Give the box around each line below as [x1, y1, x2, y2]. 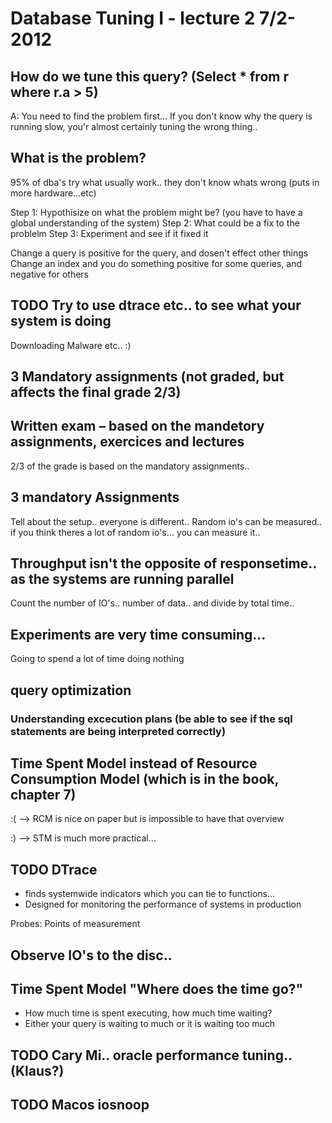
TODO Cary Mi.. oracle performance [10, 1047, 240, 1064]
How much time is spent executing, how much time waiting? [24, 1007, 273, 1019]
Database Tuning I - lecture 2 [10, 7, 256, 30]
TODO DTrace [10, 861, 98, 878]
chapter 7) [10, 786, 77, 803]
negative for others [10, 268, 89, 280]
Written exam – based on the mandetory [10, 418, 265, 435]
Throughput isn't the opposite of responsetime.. [10, 555, 317, 572]
